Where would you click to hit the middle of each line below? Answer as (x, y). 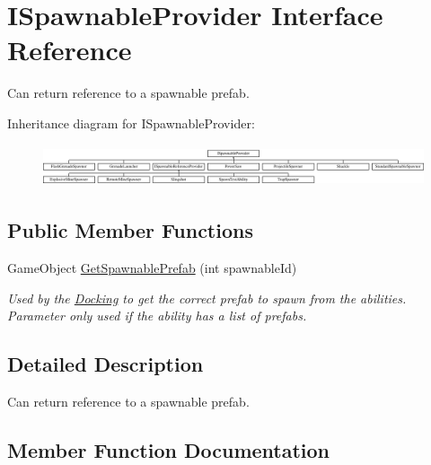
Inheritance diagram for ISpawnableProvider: (131, 123)
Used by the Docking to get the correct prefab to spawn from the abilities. (207, 298)
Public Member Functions (130, 230)
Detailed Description (106, 364)
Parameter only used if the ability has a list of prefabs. (157, 316)
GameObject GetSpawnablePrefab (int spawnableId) (152, 268)
